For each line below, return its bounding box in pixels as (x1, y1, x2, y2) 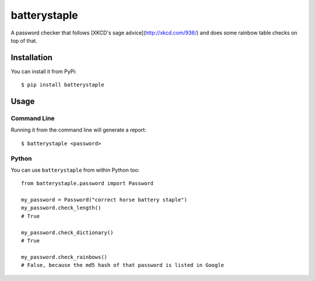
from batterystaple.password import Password (21, 180, 154, 187)
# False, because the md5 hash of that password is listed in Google (21, 262, 225, 269)
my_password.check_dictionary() (21, 229, 114, 236)
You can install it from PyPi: (10, 68, 77, 75)
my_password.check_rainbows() (21, 254, 108, 260)
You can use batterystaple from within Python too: (10, 166, 140, 174)
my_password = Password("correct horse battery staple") (21, 196, 188, 203)
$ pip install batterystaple (21, 82, 104, 88)
